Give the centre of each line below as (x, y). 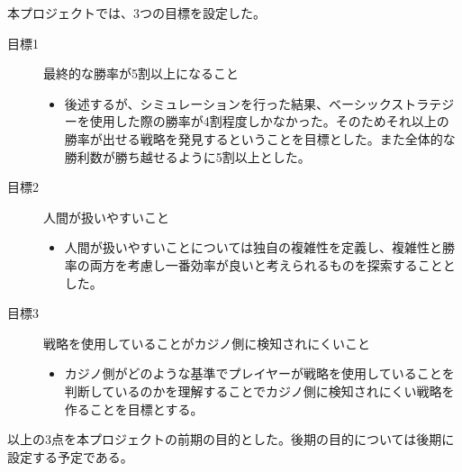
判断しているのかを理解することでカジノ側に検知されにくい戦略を (259, 390)
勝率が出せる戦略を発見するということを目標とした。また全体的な (260, 138)
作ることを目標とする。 (134, 408)
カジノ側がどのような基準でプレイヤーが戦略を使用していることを (259, 373)
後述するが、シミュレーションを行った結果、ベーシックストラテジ (259, 103)
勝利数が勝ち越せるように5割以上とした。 (187, 156)
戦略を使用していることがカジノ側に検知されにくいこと (207, 343)
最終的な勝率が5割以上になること (141, 73)
